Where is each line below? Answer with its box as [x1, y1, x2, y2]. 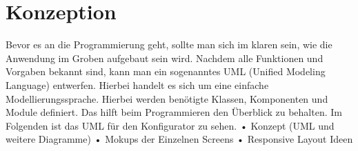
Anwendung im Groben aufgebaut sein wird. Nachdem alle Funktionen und [6, 50, 324, 65]
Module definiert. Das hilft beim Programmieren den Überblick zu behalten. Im [6, 105, 342, 119]
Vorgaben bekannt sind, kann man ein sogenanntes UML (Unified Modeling [6, 64, 326, 79]
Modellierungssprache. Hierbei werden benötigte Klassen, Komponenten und [6, 91, 328, 105]
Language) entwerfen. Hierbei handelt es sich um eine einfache [6, 77, 269, 92]
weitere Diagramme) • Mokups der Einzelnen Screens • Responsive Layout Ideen [6, 132, 353, 146]
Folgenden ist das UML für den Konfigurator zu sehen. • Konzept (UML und [6, 118, 335, 132]
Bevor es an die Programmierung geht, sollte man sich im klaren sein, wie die [6, 37, 332, 52]
